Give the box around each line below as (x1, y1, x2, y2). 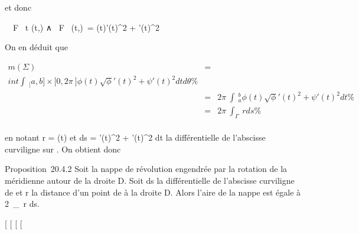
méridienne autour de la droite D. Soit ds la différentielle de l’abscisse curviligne (5, 174, 295, 186)
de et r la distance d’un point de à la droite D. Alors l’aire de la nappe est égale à (5, 186, 301, 198)
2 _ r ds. (5, 197, 40, 210)
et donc (5, 1, 32, 13)
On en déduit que (5, 41, 68, 53)
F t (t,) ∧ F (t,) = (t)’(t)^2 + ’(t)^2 (12, 21, 159, 33)
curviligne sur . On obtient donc (5, 142, 121, 155)
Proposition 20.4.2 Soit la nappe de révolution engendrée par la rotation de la (5, 162, 288, 175)
